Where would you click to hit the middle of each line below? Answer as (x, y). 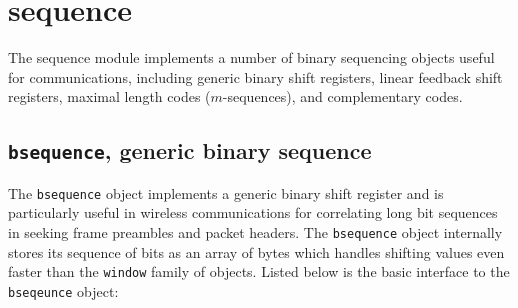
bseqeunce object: (63, 290)
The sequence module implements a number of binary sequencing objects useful (251, 57)
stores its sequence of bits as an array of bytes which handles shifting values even (256, 251)
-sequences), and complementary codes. (342, 96)
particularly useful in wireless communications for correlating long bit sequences (253, 212)
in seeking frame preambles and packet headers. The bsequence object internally (255, 231)
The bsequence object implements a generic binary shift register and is (226, 192)
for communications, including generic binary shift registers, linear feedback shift (255, 76)
